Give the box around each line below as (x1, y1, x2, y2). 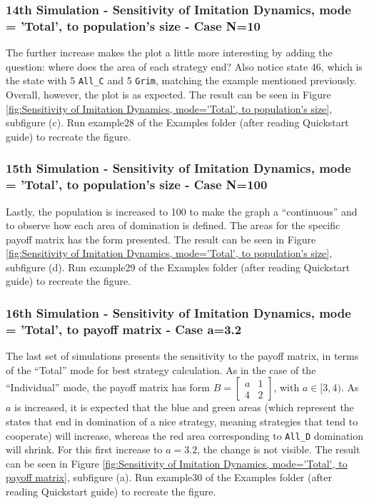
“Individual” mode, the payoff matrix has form (6, 380, 211, 395)
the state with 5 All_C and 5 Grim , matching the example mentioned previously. (6, 73, 357, 88)
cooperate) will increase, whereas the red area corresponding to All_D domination (6, 428, 364, 443)
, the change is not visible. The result (197, 442, 360, 457)
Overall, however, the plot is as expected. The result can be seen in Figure (6, 86, 331, 101)
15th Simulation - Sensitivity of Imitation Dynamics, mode (6, 159, 351, 177)
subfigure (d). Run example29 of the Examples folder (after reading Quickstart (6, 259, 350, 274)
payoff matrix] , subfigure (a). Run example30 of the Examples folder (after (6, 470, 332, 485)
